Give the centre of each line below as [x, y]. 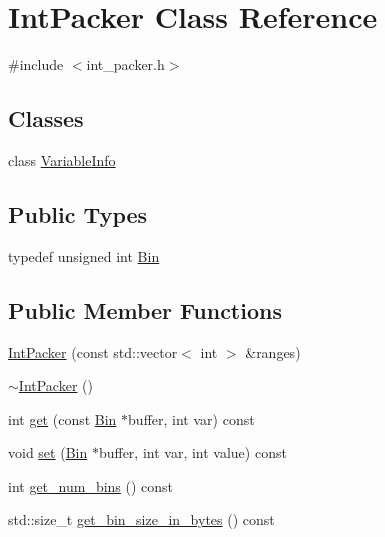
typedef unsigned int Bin [84, 255]
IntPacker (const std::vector [93, 351]
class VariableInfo [62, 159]
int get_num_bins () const [91, 485]
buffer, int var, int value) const [192, 452]
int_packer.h [125, 64]
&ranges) [273, 351]
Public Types [78, 213]
